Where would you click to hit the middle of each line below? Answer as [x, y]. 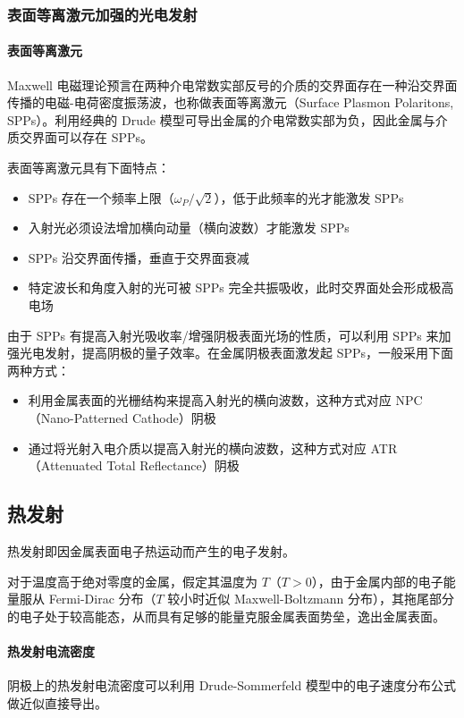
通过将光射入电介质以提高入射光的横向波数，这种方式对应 [197, 448]
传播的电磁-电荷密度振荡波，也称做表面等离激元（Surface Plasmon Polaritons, [231, 102]
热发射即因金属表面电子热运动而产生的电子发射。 [151, 550]
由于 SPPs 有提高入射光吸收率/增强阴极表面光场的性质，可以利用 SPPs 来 [223, 335]
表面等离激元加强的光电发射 [102, 14]
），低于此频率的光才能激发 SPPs [309, 197]
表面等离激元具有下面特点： [89, 168]
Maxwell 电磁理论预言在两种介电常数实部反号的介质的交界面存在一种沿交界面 [232, 84]
